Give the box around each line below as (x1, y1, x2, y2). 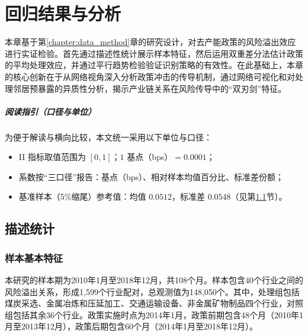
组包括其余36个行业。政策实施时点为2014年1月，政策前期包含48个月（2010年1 (5, 308, 303, 321)
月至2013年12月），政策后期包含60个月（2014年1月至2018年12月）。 (5, 320, 258, 332)
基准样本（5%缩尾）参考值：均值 (18, 190, 146, 203)
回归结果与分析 (5, 1, 121, 25)
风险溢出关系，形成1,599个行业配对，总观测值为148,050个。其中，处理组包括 (5, 285, 300, 297)
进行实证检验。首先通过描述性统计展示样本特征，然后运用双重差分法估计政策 (5, 47, 303, 59)
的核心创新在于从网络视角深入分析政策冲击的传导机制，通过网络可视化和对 (5, 70, 295, 82)
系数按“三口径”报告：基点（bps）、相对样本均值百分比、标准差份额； (18, 170, 284, 183)
